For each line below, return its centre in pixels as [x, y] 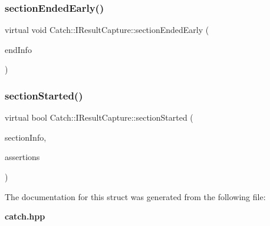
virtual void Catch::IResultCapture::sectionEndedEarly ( [107, 30]
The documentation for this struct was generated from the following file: [135, 196]
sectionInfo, [26, 137]
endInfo [18, 49]
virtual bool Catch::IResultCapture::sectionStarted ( [99, 117]
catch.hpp [25, 216]
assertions [22, 157]
